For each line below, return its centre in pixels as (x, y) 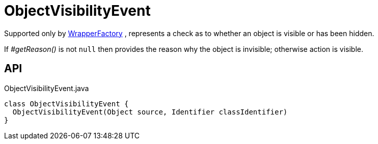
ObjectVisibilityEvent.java (47, 88)
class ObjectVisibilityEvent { (66, 104)
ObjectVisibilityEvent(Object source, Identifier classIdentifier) (150, 112)
